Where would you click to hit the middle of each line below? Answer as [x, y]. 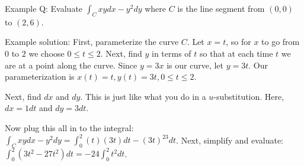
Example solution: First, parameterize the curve [92, 42]
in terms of [172, 53]
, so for [239, 42]
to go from [281, 42]
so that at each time [236, 53]
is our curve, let [195, 65]
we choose [47, 53]
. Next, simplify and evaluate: [230, 140]
